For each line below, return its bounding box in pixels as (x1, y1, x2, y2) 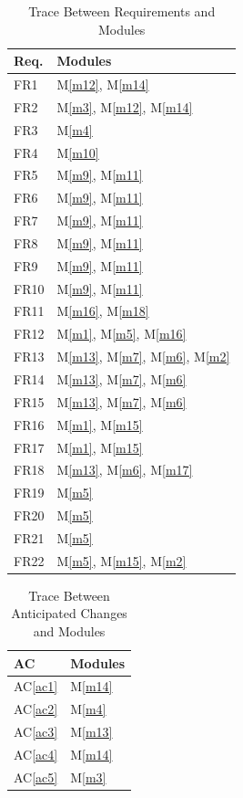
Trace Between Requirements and (28, 2, 216, 20)
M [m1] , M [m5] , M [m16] (56, 324, 187, 343)
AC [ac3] (14, 722, 58, 741)
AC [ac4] (14, 745, 58, 763)
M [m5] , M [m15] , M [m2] (56, 551, 187, 570)
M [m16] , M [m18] (56, 301, 149, 320)
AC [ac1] (14, 677, 58, 696)
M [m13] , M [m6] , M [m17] (56, 460, 193, 479)
